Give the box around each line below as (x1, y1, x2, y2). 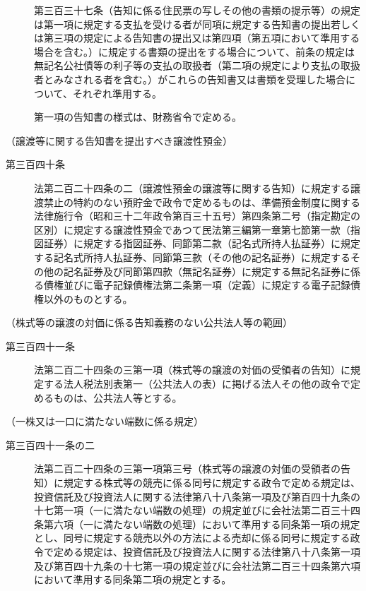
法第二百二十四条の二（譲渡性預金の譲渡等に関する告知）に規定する (34, 180, 350, 195)
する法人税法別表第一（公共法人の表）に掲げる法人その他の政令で (43, 376, 350, 391)
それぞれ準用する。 (72, 85, 162, 100)
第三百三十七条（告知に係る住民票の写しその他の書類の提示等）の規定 (34, 3, 360, 17)
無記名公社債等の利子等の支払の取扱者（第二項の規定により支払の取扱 (34, 58, 360, 73)
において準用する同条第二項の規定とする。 (34, 572, 232, 587)
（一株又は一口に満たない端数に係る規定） (6, 414, 203, 429)
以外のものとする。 (43, 291, 133, 306)
